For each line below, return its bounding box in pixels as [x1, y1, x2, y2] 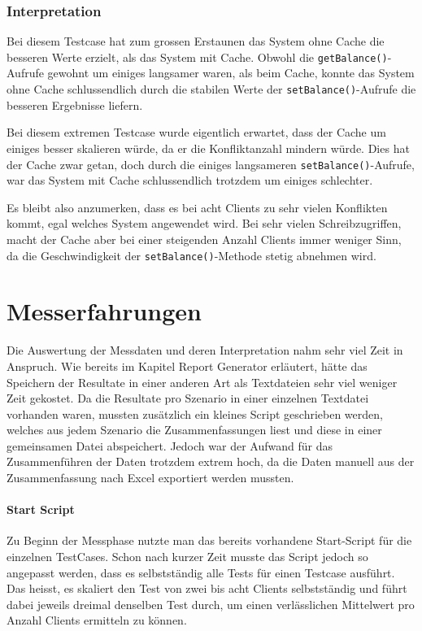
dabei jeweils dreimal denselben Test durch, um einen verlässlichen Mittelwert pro [7, 595, 415, 612]
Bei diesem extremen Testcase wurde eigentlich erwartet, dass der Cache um [7, 124, 386, 141]
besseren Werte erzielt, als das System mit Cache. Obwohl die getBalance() [7, 48, 388, 65]
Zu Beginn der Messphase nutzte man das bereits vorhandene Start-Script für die [7, 532, 412, 549]
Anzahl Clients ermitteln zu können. [7, 611, 187, 629]
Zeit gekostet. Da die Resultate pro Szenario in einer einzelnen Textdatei [7, 389, 369, 407]
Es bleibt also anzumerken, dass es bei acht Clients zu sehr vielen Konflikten [7, 198, 388, 215]
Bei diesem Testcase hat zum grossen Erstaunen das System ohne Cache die [7, 33, 385, 50]
